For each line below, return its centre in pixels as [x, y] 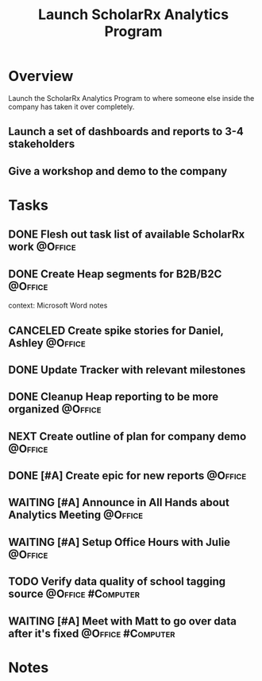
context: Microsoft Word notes [58, 306]
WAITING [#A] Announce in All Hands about [119, 503]
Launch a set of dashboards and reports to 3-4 [126, 132]
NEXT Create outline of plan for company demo [127, 436]
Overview [41, 76]
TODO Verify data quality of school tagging [117, 582]
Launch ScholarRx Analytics [133, 15]
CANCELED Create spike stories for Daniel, [116, 330]
